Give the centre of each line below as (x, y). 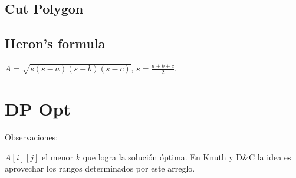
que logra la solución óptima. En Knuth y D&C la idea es (187, 156)
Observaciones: (32, 136)
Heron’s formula (55, 43)
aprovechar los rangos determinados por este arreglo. (100, 168)
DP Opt (38, 108)
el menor (58, 156)
